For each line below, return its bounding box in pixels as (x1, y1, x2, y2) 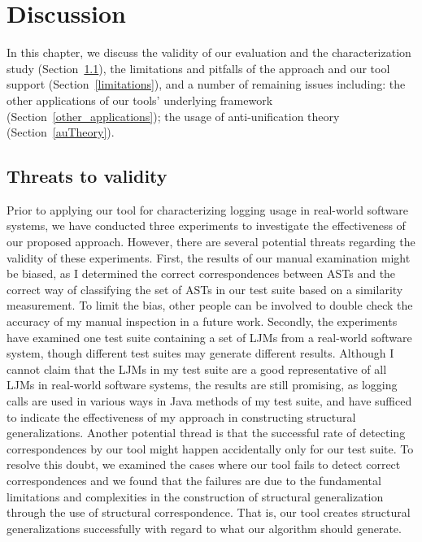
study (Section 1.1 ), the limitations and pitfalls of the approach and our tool (7, 59, 390, 76)
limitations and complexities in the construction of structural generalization (7, 488, 384, 505)
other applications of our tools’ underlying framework (7, 91, 273, 108)
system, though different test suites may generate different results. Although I (7, 345, 394, 362)
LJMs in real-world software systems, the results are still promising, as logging (7, 376, 398, 393)
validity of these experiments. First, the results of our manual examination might (7, 249, 411, 266)
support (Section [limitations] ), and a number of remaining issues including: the (7, 76, 406, 93)
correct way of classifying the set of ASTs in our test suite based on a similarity (7, 280, 403, 297)
